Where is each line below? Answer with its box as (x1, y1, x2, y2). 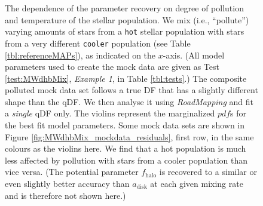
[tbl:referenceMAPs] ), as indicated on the (5, 48, 156, 61)
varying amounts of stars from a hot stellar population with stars (5, 25, 244, 38)
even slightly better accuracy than (5, 177, 130, 190)
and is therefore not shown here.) (5, 189, 126, 201)
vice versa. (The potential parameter (5, 165, 139, 178)
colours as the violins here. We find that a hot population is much (5, 142, 246, 155)
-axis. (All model (163, 48, 225, 61)
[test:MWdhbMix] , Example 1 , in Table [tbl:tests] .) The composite (5, 72, 247, 84)
